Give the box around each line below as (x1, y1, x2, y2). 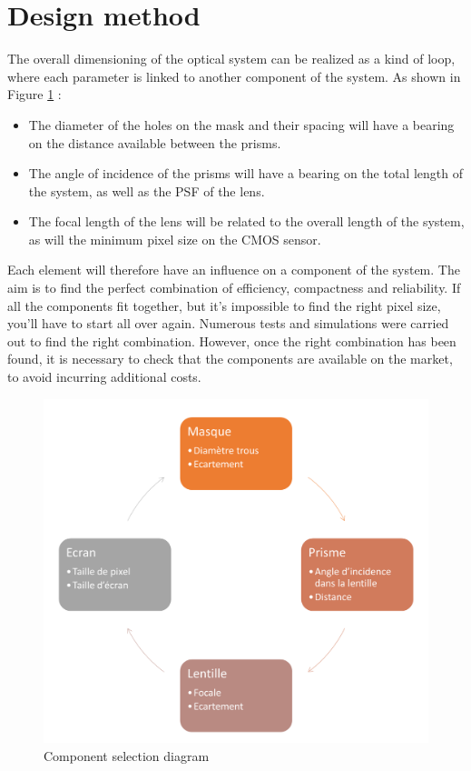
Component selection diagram (44, 746, 210, 766)
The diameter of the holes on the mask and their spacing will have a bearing (28, 115, 455, 134)
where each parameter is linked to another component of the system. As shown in (7, 66, 461, 85)
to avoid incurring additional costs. (7, 367, 201, 386)
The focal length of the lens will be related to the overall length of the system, (28, 212, 465, 231)
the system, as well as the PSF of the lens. (28, 181, 265, 200)
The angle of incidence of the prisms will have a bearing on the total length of (28, 164, 463, 183)
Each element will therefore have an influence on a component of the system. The (7, 260, 460, 279)
